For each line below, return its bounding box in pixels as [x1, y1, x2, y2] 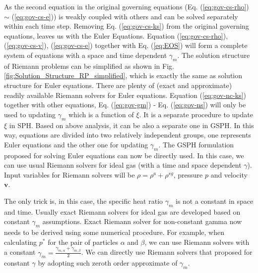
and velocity [210, 169, 248, 180]
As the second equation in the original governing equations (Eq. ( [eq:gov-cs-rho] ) [4, 1, 249, 11]
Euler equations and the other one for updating [4, 139, 148, 149]
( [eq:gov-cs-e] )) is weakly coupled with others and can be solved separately [11, 11, 238, 21]
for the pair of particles [48, 236, 118, 247]
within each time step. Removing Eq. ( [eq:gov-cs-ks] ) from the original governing [4, 21, 249, 31]
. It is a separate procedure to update [139, 109, 253, 119]
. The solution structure [177, 49, 250, 60]
